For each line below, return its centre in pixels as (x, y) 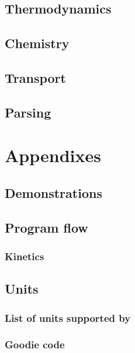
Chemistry (37, 43)
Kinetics (25, 256)
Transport (35, 77)
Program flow (46, 227)
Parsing (28, 112)
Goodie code (35, 344)
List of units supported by (68, 317)
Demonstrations (53, 192)
